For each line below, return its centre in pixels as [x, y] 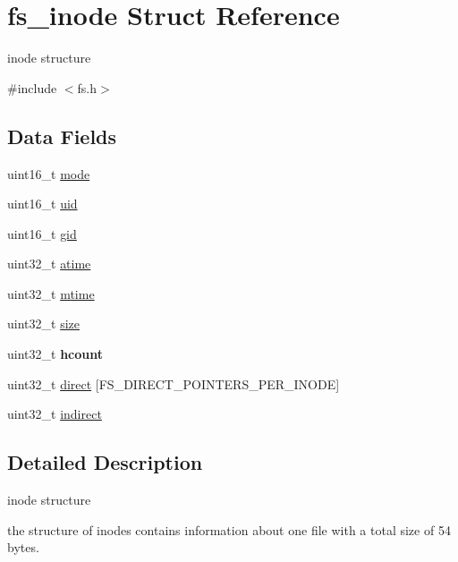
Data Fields [62, 136]
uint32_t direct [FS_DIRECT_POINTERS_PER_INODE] [174, 383]
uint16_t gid [42, 233]
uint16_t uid [42, 204]
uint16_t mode [49, 173]
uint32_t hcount [55, 354]
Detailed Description [105, 462]
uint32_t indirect [55, 414]
